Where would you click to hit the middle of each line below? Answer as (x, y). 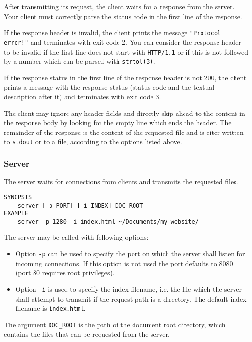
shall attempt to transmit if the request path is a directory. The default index (131, 298)
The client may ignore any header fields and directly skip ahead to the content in (125, 113)
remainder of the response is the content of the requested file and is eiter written (124, 132)
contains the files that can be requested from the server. (87, 334)
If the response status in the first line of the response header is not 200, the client (125, 77)
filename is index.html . (50, 308)
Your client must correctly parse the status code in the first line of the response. (123, 16)
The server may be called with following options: (76, 237)
